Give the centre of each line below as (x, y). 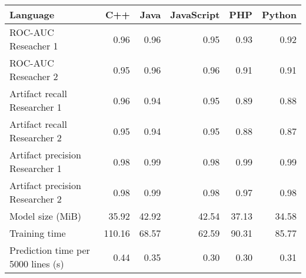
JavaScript (195, 14)
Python (279, 14)
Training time (38, 233)
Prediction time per (50, 250)
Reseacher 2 (34, 76)
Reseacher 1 (34, 46)
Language (32, 14)
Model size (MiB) (46, 216)
